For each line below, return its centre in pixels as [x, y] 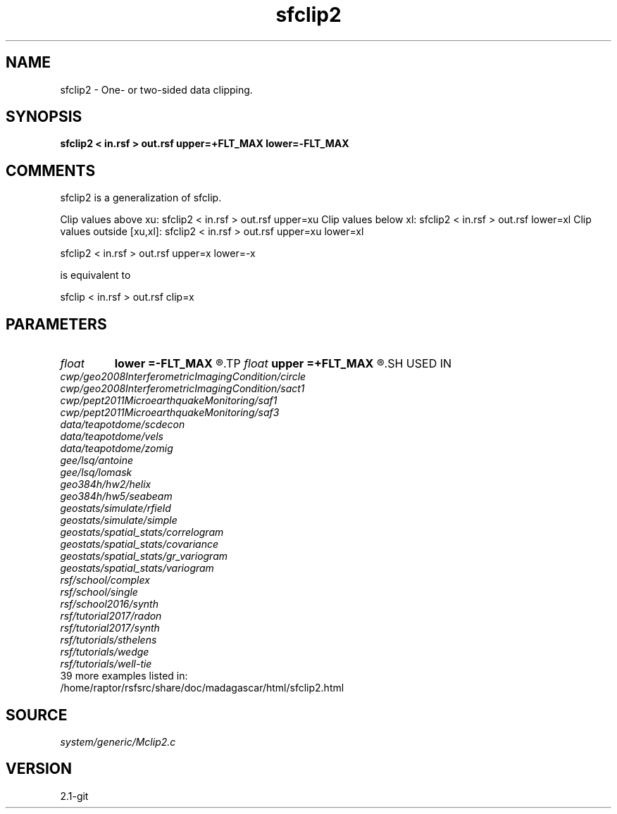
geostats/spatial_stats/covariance [139, 544]
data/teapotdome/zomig [117, 449]
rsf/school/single [99, 592]
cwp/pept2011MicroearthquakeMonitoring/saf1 [169, 401]
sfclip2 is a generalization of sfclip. [141, 198]
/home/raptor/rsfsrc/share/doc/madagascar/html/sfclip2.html [202, 688]
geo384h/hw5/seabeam [116, 496]
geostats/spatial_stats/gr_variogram [144, 556]
